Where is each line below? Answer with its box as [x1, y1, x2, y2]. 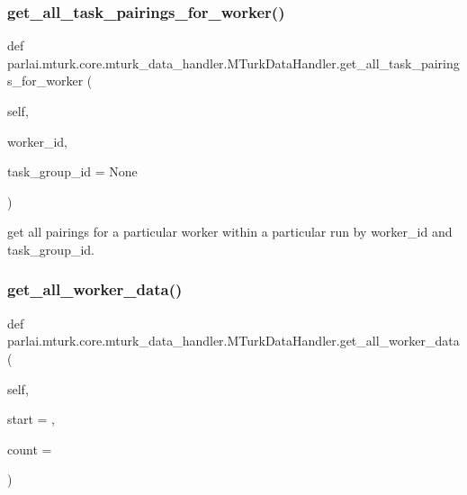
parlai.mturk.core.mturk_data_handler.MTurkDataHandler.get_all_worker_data [7, 331, 460, 350]
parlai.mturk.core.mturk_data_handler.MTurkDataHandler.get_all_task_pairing [7, 53, 460, 72]
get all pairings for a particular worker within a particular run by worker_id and [7, 222, 453, 241]
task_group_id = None [7, 162, 138, 181]
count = [7, 439, 52, 458]
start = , [7, 409, 56, 428]
